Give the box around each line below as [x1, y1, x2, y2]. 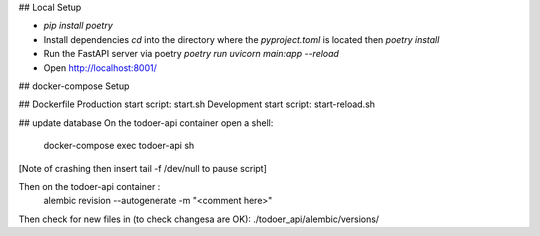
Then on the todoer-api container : [18, 180, 161, 192]
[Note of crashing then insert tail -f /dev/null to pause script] [18, 162, 267, 174]
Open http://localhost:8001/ [43, 61, 157, 74]
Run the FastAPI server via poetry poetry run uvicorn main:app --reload [43, 48, 340, 60]
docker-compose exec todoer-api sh [43, 140, 195, 152]
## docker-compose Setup [18, 80, 130, 92]
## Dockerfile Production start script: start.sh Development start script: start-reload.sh [18, 98, 375, 110]
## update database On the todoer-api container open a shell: [18, 116, 274, 129]
